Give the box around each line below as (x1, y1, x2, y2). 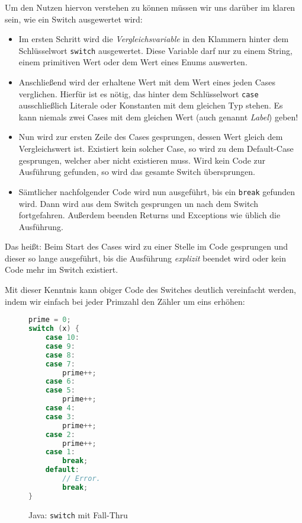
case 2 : (45, 430, 75, 439)
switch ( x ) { (28, 324, 79, 333)
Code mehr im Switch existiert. (5, 263, 118, 276)
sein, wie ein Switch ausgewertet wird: (5, 12, 143, 25)
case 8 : (45, 350, 75, 359)
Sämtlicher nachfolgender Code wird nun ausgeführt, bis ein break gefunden (18, 185, 295, 197)
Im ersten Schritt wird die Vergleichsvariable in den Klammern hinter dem (18, 33, 289, 45)
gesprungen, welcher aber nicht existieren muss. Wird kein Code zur (18, 154, 266, 166)
